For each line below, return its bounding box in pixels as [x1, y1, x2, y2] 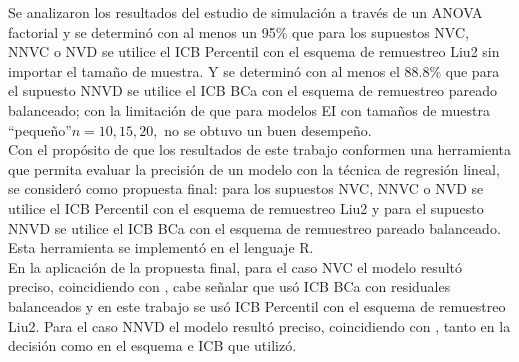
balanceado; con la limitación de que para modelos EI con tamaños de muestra [8, 99, 490, 120]
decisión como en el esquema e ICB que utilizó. [8, 335, 297, 356]
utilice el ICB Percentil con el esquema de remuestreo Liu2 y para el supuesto [8, 197, 484, 218]
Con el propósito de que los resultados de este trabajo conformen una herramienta [8, 139, 512, 160]
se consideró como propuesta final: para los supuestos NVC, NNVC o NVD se [8, 178, 484, 199]
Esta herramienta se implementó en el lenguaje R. [8, 237, 314, 258]
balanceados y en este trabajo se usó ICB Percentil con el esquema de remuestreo [8, 295, 506, 316]
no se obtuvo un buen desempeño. [164, 119, 372, 140]
